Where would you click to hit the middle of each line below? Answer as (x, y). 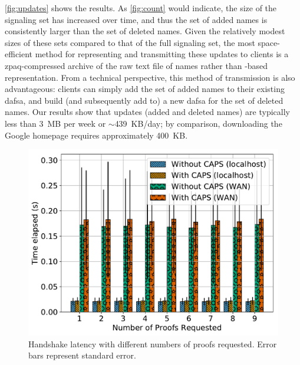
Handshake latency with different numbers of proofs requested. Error (153, 343)
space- (269, 42)
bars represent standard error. (82, 355)
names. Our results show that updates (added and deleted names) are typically (147, 112)
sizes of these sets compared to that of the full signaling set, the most (130, 42)
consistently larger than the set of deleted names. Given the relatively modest (145, 31)
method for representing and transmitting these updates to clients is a (162, 54)
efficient (19, 54)
